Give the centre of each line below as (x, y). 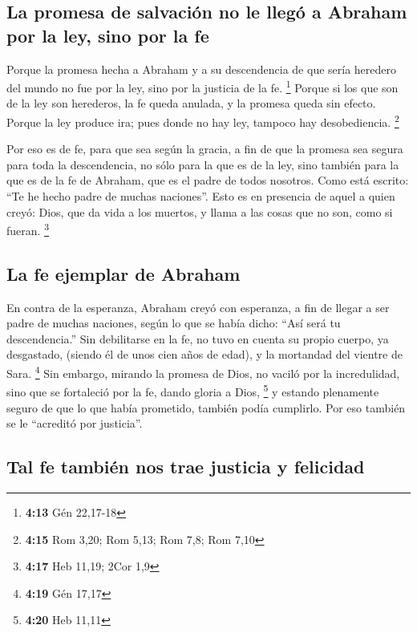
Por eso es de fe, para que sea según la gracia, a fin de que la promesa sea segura (205, 149)
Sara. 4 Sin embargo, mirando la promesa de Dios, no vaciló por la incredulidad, (203, 372)
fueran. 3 (28, 229)
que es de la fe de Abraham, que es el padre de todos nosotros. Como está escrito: (208, 180)
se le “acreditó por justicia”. (75, 423)
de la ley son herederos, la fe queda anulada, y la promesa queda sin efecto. (191, 103)
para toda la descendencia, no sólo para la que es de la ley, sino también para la (203, 164)
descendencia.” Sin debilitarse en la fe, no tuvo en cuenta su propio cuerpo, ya (198, 338)
